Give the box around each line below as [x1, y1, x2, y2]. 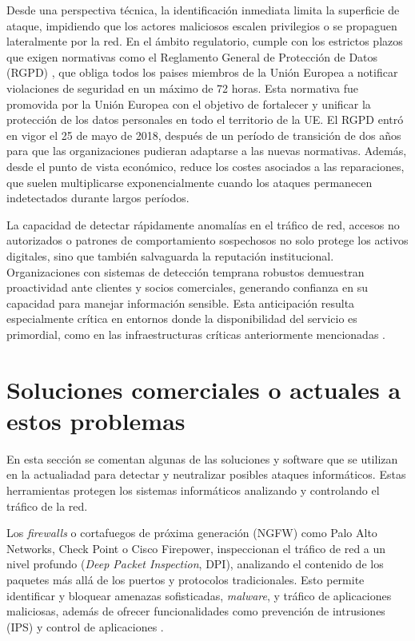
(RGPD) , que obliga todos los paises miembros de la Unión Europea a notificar [6, 64, 398, 81]
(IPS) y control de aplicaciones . [6, 618, 164, 635]
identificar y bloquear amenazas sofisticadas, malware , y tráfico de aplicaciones [6, 587, 392, 603]
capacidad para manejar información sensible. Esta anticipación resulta [6, 294, 355, 311]
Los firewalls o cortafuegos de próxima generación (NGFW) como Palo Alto [6, 524, 377, 541]
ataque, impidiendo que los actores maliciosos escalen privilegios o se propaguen [6, 17, 397, 34]
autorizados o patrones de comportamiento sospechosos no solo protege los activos [6, 232, 409, 249]
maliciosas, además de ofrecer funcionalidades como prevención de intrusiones [6, 603, 385, 619]
